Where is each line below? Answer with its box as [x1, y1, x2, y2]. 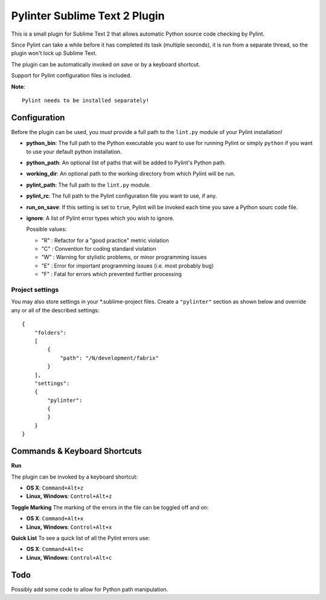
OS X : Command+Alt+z [26, 484, 84, 491]
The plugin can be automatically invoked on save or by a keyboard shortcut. [11, 60, 200, 68]
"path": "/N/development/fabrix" [60, 354, 159, 361]
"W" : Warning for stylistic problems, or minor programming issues [41, 254, 207, 261]
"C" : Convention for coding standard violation [41, 245, 156, 253]
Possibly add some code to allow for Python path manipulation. [11, 585, 168, 593]
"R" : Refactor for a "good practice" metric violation [41, 236, 169, 244]
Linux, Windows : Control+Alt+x [26, 523, 112, 531]
